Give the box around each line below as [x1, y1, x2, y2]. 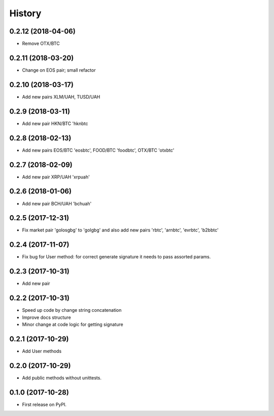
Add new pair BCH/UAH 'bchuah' [22, 200, 92, 206]
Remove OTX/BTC [22, 41, 60, 47]
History [9, 8, 42, 19]
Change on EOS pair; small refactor [22, 67, 96, 73]
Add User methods [22, 348, 62, 354]
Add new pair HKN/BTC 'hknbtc [22, 120, 88, 127]
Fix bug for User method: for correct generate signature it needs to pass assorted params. [22, 254, 211, 260]
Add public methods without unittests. [22, 374, 101, 381]
